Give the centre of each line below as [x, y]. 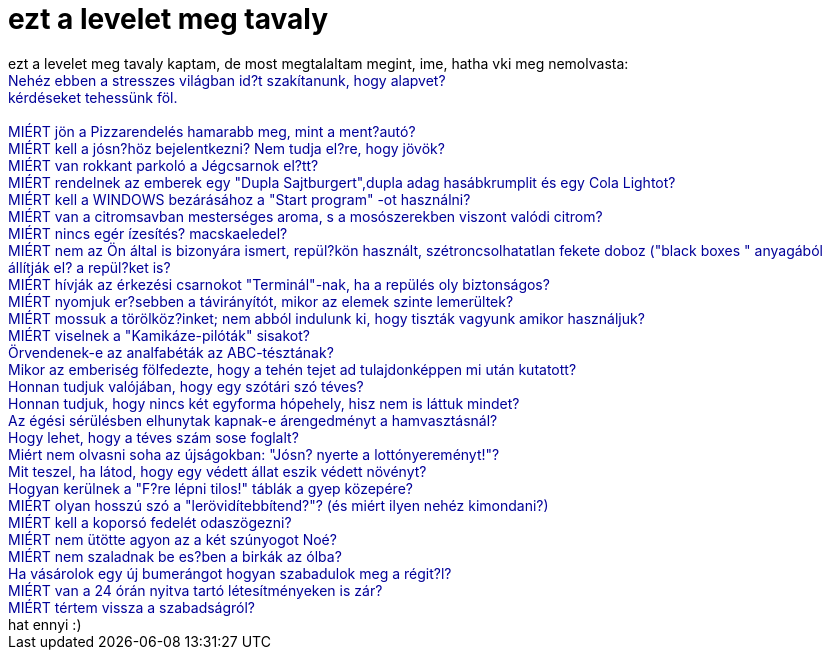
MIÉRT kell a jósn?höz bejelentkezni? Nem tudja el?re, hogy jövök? [226, 148]
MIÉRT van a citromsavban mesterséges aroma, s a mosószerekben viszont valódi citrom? [305, 216]
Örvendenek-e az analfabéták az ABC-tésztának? [171, 352]
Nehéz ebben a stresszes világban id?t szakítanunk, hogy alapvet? [227, 80]
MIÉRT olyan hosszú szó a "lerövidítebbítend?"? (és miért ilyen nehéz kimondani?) [278, 505]
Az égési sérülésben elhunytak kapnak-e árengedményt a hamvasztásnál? [253, 420]
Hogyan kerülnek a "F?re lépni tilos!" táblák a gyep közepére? [210, 488]
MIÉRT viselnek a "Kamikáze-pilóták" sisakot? [159, 335]
